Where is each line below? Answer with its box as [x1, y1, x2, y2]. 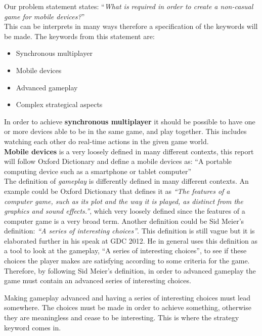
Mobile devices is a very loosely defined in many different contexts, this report [4, 146, 254, 156]
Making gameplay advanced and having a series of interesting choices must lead [4, 292, 250, 303]
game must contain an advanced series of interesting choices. [4, 275, 191, 286]
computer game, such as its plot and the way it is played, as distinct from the [4, 195, 243, 206]
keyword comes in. [4, 322, 61, 332]
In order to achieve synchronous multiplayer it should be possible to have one [4, 116, 255, 126]
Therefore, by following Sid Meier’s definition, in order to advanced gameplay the [4, 265, 256, 276]
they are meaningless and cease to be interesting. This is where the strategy [4, 312, 239, 323]
